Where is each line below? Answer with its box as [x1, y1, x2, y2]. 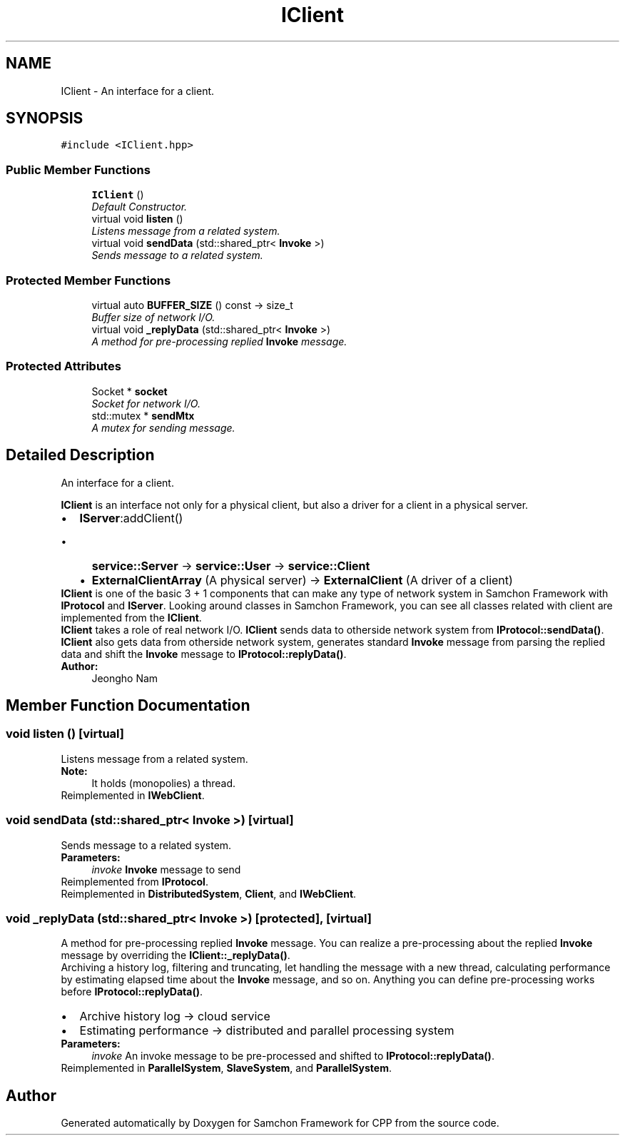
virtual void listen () [91, 213, 183, 225]
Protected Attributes [6, 359, 121, 374]
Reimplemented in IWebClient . [61, 788, 205, 801]
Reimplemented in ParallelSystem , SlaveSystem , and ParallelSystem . [61, 1062, 392, 1075]
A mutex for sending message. [91, 421, 235, 434]
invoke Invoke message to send [91, 863, 241, 876]
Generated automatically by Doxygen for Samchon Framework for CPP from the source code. [61, 1117, 499, 1130]
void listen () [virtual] [6, 726, 124, 741]
